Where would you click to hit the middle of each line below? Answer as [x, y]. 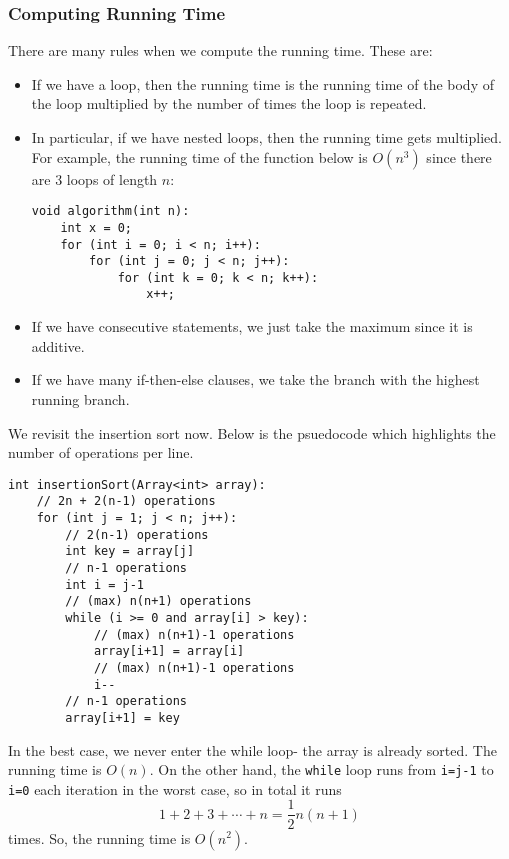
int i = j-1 [105, 584]
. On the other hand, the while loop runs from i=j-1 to [321, 769]
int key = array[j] [130, 551]
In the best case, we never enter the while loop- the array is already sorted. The [252, 749]
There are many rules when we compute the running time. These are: [220, 50]
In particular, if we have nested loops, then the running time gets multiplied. [266, 137]
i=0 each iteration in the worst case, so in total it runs [175, 788]
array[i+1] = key [122, 717]
